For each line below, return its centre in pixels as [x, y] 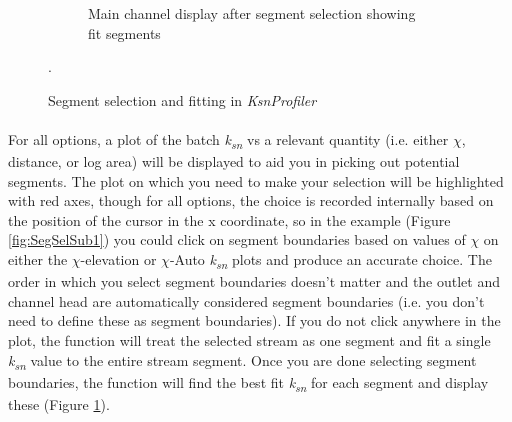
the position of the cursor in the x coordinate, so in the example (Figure [229, 219]
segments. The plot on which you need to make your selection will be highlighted [256, 180]
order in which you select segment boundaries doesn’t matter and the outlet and [254, 281]
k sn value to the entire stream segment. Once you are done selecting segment [242, 361]
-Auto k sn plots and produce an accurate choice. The [330, 260]
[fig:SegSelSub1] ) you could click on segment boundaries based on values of [237, 239]
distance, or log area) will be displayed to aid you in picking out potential [234, 161]
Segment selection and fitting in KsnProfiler [182, 99]
